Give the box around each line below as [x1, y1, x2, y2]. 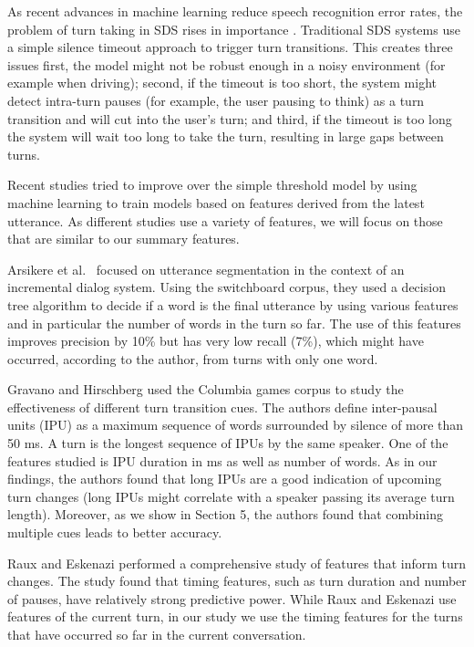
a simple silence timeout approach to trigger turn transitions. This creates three [7, 37, 453, 57]
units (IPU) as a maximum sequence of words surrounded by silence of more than [7, 415, 464, 434]
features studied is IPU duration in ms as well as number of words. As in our [7, 451, 438, 470]
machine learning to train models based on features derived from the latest [7, 193, 425, 212]
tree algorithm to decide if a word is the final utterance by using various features [7, 295, 459, 314]
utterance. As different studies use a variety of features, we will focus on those [7, 211, 443, 230]
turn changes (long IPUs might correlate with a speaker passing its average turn [7, 486, 455, 506]
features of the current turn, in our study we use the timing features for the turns [7, 607, 463, 626]
